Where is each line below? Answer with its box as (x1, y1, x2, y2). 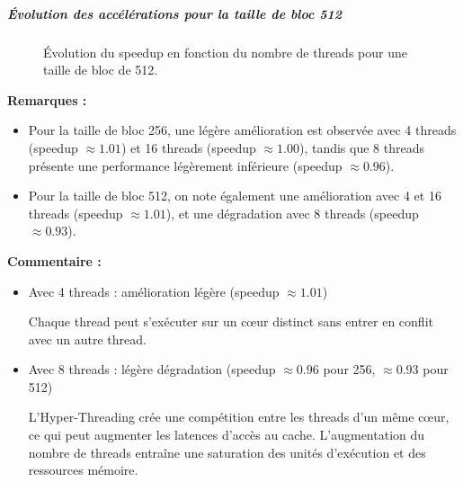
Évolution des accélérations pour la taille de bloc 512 (7, 4, 343, 22)
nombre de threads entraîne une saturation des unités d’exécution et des (28, 442, 426, 461)
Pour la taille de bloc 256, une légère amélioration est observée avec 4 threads (28, 120, 457, 139)
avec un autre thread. (28, 329, 147, 348)
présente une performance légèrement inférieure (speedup (28, 156, 343, 174)
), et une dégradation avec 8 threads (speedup (165, 203, 419, 222)
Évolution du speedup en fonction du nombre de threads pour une (43, 42, 407, 61)
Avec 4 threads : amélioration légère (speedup (28, 281, 280, 300)
